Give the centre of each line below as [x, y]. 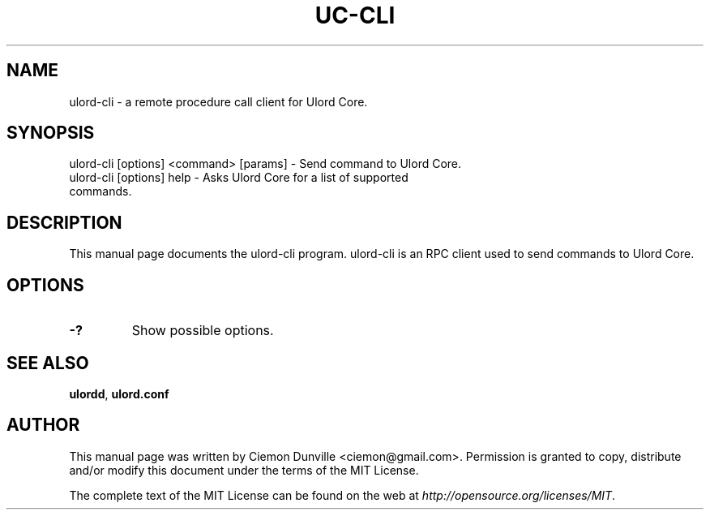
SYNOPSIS [51, 133]
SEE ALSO [48, 363]
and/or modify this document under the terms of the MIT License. [244, 470]
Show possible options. [203, 331]
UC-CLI [355, 15]
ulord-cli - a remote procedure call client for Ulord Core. [218, 101]
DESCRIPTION [64, 222]
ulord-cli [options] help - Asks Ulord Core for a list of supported [239, 178]
